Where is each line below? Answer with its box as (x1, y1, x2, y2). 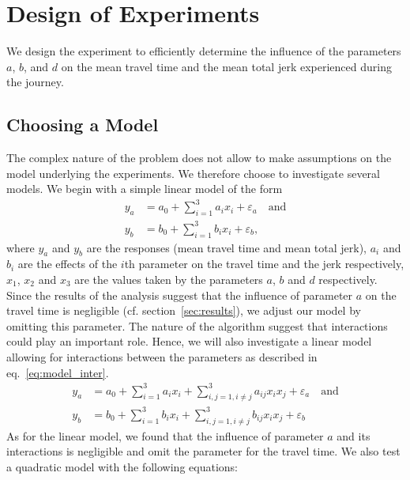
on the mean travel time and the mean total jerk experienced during (61, 58, 392, 74)
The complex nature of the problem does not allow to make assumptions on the (6, 149, 392, 166)
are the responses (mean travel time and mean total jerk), (86, 239, 367, 255)
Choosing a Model (6, 112, 159, 137)
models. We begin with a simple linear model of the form (6, 180, 283, 197)
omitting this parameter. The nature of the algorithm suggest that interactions (6, 317, 388, 334)
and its (337, 427, 371, 444)
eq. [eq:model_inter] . (6, 364, 109, 380)
